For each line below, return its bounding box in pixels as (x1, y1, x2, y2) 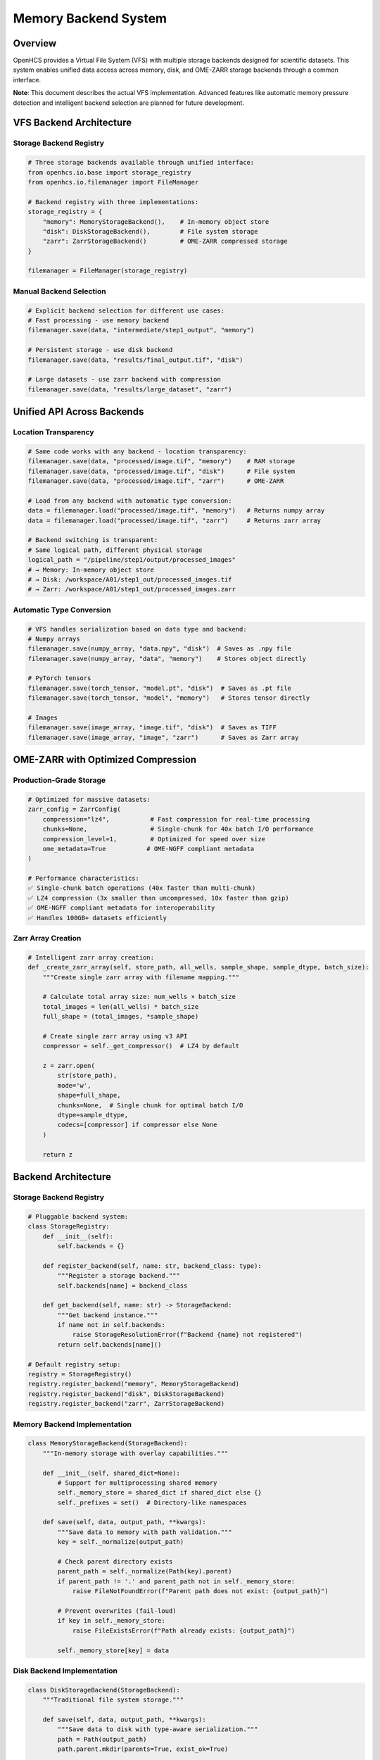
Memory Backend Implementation (13, 1419, 132, 1429)
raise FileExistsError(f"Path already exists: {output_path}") (72, 1626, 296, 1635)
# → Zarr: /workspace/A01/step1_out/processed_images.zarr (27, 585, 236, 593)
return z (42, 1150, 73, 1158)
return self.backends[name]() (57, 1340, 162, 1348)
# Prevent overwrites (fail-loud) (57, 1607, 177, 1615)
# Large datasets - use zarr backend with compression (27, 375, 221, 384)
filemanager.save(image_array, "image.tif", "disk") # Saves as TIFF (27, 724, 277, 731)
